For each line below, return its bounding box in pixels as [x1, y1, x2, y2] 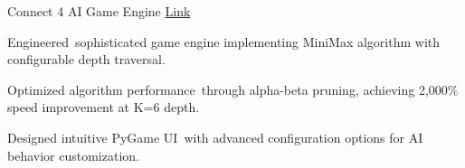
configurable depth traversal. [7, 50, 166, 69]
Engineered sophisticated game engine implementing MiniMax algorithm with [7, 32, 441, 51]
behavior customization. [7, 145, 139, 164]
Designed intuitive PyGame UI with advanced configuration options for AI [7, 127, 423, 146]
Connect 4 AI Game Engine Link [7, 2, 191, 20]
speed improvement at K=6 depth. [7, 98, 200, 117]
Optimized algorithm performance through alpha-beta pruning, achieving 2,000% [7, 79, 459, 98]
